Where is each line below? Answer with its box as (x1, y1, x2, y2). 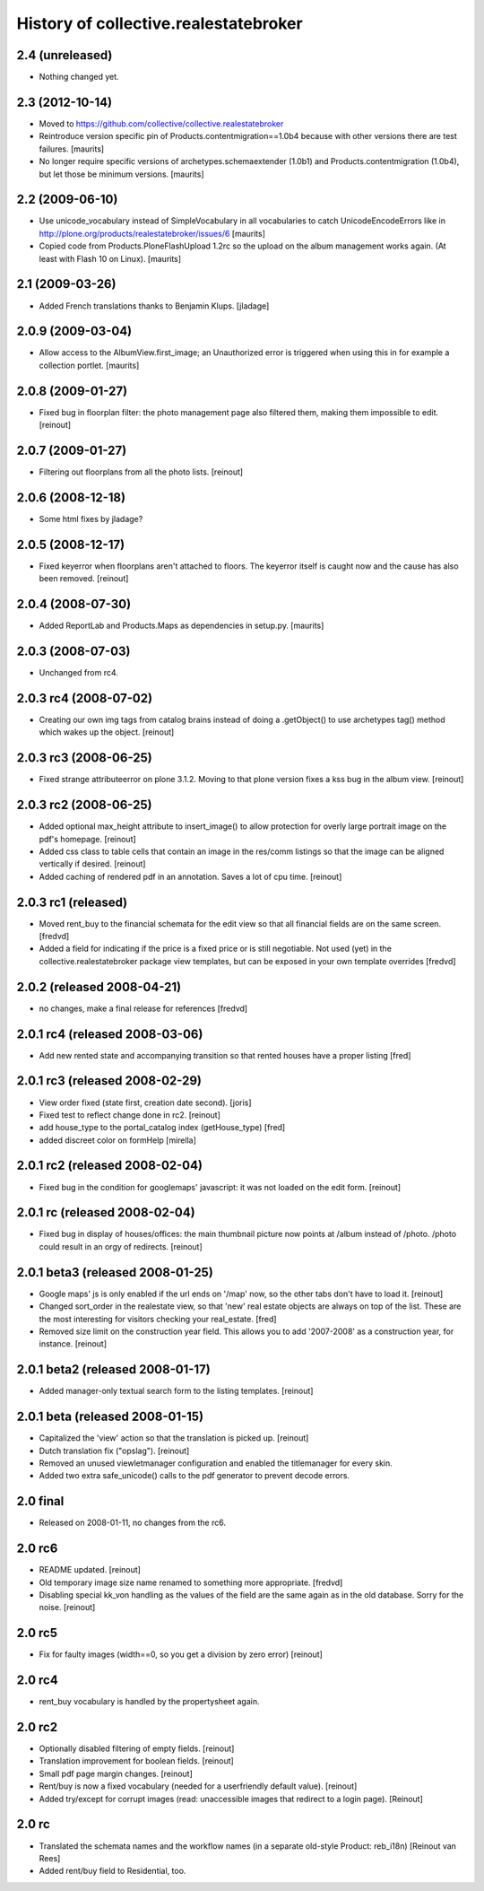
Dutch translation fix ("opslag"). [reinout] (39, 1445, 190, 1456)
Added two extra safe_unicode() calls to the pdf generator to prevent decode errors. (39, 1470, 350, 1481)
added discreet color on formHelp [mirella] (39, 1135, 196, 1146)
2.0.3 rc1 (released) (16, 894, 128, 910)
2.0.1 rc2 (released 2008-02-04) (16, 1158, 203, 1173)
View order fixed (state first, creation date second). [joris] (39, 1097, 252, 1108)
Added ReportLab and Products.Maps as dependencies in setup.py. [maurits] (39, 620, 324, 632)
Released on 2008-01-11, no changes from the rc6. (39, 1517, 226, 1529)
